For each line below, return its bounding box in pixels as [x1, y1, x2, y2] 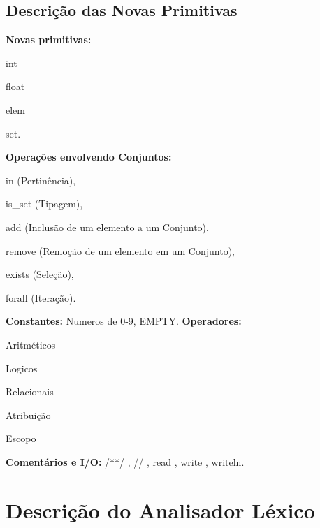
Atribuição [6, 407, 51, 422]
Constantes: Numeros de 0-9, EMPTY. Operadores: [6, 314, 242, 328]
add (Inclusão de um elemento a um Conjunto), [6, 219, 209, 234]
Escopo [6, 431, 36, 446]
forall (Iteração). [6, 290, 76, 305]
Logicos [6, 360, 38, 375]
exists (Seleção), [6, 267, 74, 281]
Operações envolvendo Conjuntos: [6, 149, 172, 164]
